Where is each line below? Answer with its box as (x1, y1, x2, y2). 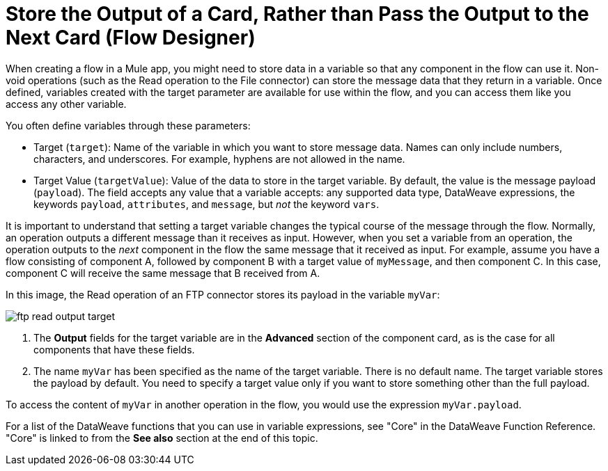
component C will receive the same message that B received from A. (6, 266, 320, 279)
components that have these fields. (33, 343, 195, 356)
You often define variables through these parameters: (6, 119, 251, 131)
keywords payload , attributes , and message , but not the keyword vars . (33, 198, 380, 210)
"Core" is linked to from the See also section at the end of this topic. (6, 431, 318, 444)
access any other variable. (6, 97, 127, 110)
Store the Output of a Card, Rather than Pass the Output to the (6, 2, 589, 26)
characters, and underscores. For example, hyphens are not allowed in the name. (33, 152, 405, 165)
